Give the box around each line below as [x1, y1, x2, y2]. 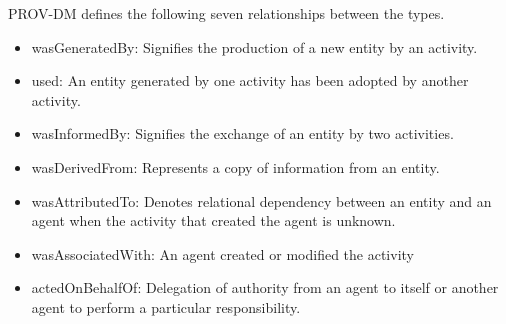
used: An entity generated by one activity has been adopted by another [31, 70, 469, 91]
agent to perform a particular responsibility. [31, 296, 301, 317]
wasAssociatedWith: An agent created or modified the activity [31, 243, 414, 264]
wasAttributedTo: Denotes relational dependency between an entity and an [31, 190, 492, 211]
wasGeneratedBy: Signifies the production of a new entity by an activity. [31, 36, 478, 57]
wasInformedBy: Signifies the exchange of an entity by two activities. [31, 123, 454, 144]
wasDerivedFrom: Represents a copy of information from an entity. [31, 156, 440, 177]
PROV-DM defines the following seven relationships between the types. [8, 3, 445, 23]
